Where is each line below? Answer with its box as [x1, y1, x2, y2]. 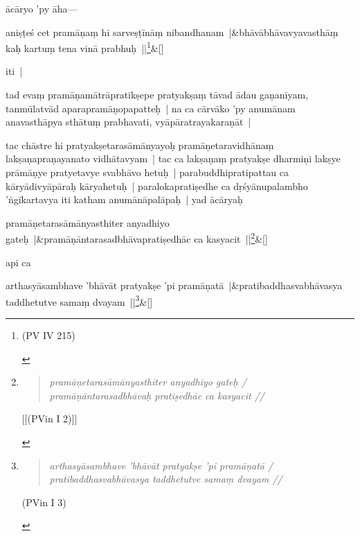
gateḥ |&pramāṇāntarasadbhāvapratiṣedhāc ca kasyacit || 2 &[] [6, 230, 268, 246]
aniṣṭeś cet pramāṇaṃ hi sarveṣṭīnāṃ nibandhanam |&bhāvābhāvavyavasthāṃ [6, 24, 339, 39]
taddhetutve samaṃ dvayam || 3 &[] [6, 292, 153, 309]
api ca [6, 254, 31, 269]
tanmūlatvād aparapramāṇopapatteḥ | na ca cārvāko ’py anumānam [6, 101, 296, 115]
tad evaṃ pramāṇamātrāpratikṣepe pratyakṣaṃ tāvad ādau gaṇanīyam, [6, 87, 309, 102]
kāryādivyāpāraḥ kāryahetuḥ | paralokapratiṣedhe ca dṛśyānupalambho [6, 178, 308, 193]
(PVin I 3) [21, 494, 66, 509]
